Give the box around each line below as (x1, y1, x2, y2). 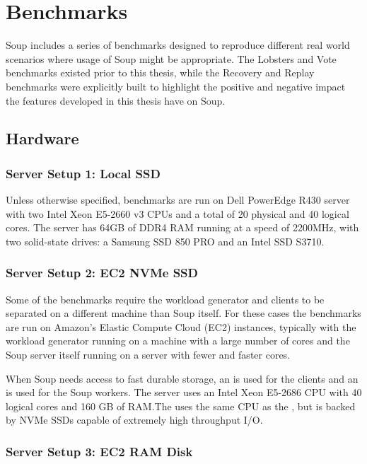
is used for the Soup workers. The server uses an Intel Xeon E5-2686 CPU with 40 (6, 385, 362, 400)
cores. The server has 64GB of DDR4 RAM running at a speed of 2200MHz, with (6, 220, 359, 235)
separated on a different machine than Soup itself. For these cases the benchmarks (6, 306, 361, 320)
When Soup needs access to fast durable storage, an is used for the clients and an (6, 371, 359, 385)
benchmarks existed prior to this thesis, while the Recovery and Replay (6, 65, 315, 80)
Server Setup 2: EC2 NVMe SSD (6, 264, 198, 282)
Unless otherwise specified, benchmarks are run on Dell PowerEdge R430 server (6, 192, 350, 207)
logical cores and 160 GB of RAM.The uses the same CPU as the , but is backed (6, 398, 356, 413)
